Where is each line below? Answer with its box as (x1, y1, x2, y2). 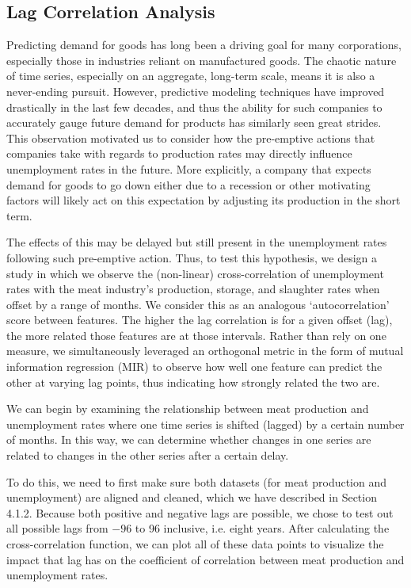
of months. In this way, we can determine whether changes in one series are (6, 431, 371, 448)
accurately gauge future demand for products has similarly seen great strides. (6, 114, 382, 131)
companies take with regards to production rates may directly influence (6, 145, 352, 162)
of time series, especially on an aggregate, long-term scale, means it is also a (6, 67, 375, 84)
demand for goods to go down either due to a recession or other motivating (6, 176, 371, 193)
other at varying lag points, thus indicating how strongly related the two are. (6, 373, 380, 390)
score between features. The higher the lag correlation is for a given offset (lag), (6, 311, 393, 328)
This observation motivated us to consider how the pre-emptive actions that (6, 129, 375, 146)
